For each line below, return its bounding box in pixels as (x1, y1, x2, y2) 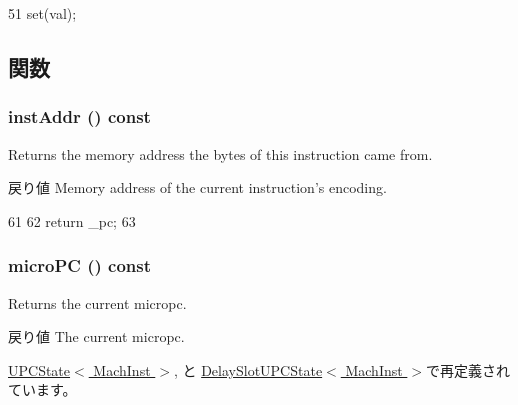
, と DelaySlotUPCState (173, 359, 323, 380)
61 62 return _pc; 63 (8, 210, 136, 231)
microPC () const (8, 253, 151, 278)
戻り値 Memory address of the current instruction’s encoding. (8, 177, 387, 198)
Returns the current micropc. (8, 292, 187, 313)
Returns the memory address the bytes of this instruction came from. (8, 143, 433, 164)
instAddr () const (8, 104, 151, 129)
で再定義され (426, 359, 511, 380)
